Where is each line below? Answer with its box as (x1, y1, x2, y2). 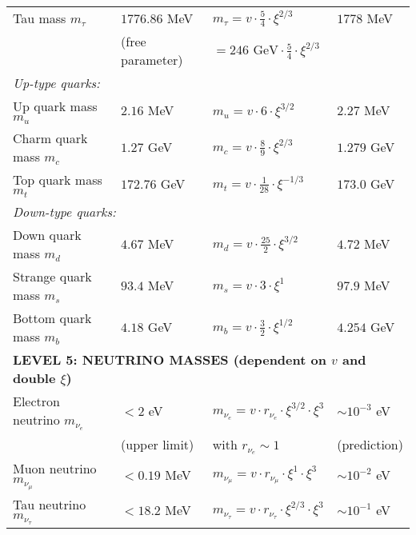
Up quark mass (13, 97, 98, 115)
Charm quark (13, 128, 88, 147)
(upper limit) (121, 435, 194, 454)
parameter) (121, 50, 183, 69)
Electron (13, 391, 60, 410)
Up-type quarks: (13, 74, 101, 92)
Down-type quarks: (13, 202, 116, 221)
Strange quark (13, 266, 92, 285)
